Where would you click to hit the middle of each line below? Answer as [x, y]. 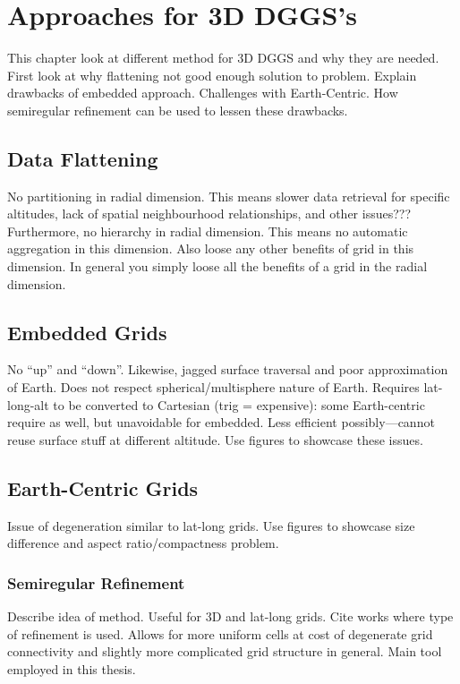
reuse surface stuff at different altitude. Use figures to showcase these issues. [215, 439]
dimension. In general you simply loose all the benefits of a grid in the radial [217, 266]
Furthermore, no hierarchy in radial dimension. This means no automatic [208, 231]
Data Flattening [83, 158]
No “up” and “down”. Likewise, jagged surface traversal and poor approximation [228, 369]
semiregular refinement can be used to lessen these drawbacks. [178, 110]
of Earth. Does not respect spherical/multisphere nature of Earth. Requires [213, 387]
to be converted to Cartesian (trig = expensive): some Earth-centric [239, 404]
